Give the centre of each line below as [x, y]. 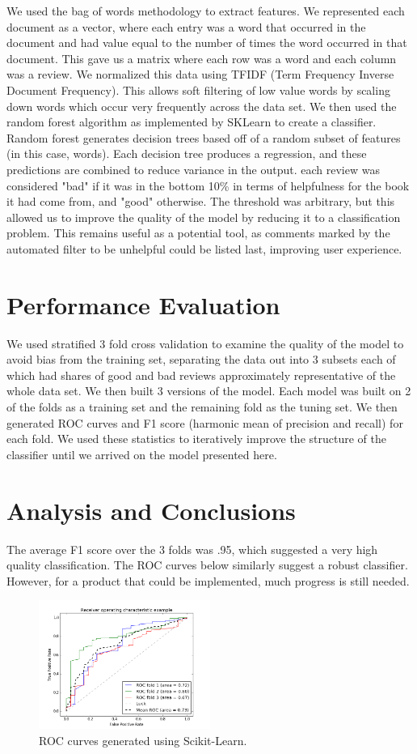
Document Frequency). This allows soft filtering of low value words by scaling [198, 89]
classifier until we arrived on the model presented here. [142, 454]
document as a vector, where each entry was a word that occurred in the [186, 26]
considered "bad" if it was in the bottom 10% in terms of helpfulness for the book [208, 185]
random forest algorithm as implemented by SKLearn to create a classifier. [192, 122]
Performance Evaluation [143, 304]
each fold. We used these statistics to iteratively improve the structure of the [196, 439]
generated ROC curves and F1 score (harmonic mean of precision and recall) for [205, 422]
